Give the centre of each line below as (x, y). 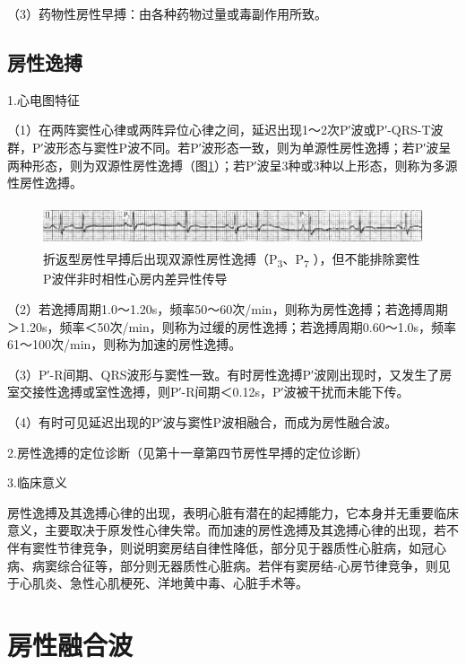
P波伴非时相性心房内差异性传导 (135, 279)
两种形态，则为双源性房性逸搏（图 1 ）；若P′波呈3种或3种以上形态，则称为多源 (233, 165)
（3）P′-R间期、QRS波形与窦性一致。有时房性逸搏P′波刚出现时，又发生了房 (230, 374)
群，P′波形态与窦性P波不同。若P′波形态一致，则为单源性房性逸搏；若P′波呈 (229, 147)
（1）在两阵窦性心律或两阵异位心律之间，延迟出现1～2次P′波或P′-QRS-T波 (225, 130)
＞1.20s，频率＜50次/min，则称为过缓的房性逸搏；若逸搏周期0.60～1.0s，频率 (232, 326)
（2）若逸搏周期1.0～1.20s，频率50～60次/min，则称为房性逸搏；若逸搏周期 (228, 309)
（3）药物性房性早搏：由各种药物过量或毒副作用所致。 (167, 13)
